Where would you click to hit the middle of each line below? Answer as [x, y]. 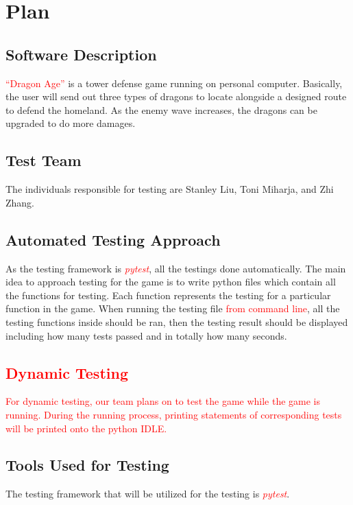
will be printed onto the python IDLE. [86, 428]
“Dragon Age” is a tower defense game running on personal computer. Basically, [174, 83]
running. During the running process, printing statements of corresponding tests [174, 414]
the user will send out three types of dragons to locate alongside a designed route [176, 96]
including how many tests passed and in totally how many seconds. [146, 335]
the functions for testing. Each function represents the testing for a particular [168, 295]
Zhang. [20, 202]
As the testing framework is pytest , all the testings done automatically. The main [176, 268]
